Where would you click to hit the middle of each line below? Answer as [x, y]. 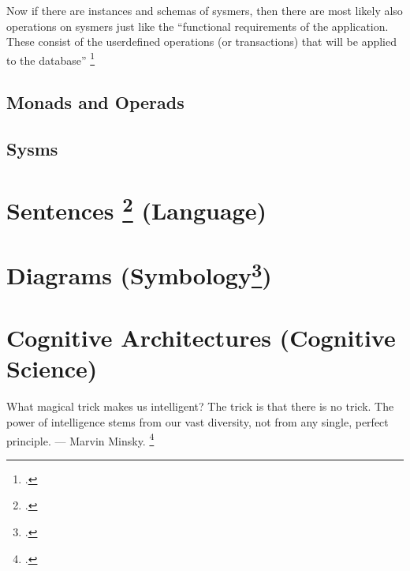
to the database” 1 [51, 58]
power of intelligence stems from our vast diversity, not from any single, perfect [198, 421]
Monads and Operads [95, 102]
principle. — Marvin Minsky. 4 [80, 439]
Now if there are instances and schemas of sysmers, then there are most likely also [205, 10]
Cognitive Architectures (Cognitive [201, 338]
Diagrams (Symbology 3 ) [139, 274]
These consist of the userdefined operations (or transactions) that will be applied [201, 41]
